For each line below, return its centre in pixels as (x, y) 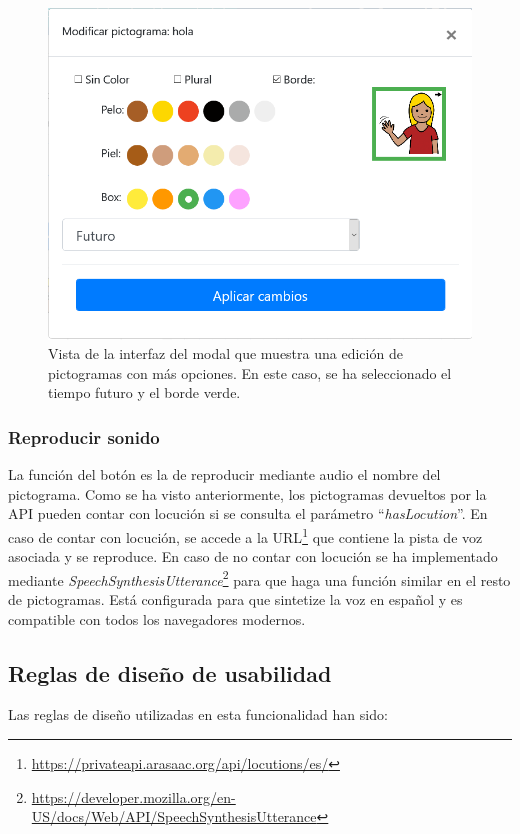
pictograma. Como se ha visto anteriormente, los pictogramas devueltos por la (247, 493)
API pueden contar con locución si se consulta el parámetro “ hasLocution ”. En (248, 513)
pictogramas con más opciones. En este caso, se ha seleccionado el (250, 372)
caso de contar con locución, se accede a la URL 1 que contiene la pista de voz (245, 535)
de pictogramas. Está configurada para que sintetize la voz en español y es (235, 599)
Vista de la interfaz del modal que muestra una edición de (225, 353)
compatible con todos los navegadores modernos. (157, 618)
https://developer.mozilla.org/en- (133, 796)
